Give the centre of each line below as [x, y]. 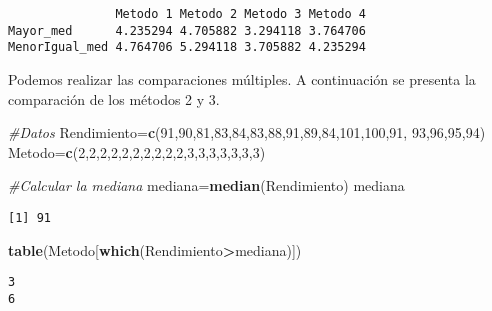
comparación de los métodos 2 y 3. [114, 98]
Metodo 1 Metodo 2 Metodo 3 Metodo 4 [240, 14]
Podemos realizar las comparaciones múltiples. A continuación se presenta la [242, 78]
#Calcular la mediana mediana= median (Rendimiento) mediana [206, 185]
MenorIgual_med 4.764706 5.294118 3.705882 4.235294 [187, 47]
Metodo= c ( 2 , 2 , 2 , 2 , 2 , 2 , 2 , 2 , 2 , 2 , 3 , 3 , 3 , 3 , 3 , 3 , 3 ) [137, 151]
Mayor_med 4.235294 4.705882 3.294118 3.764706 [187, 30]
